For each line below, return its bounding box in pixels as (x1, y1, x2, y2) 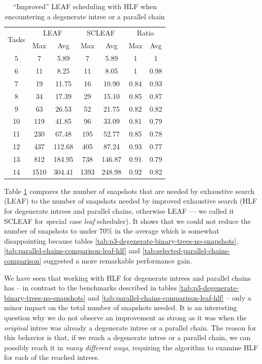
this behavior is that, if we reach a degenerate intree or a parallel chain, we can (4, 332, 251, 343)
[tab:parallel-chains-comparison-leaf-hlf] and (4, 245, 140, 256)
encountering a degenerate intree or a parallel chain (5, 11, 165, 21)
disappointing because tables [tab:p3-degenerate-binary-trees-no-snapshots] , (4, 235, 239, 246)
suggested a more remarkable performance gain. (43, 255, 192, 266)
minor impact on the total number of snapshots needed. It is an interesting (4, 302, 237, 313)
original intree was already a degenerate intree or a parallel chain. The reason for (4, 322, 256, 333)
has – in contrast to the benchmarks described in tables (4, 282, 177, 293)
